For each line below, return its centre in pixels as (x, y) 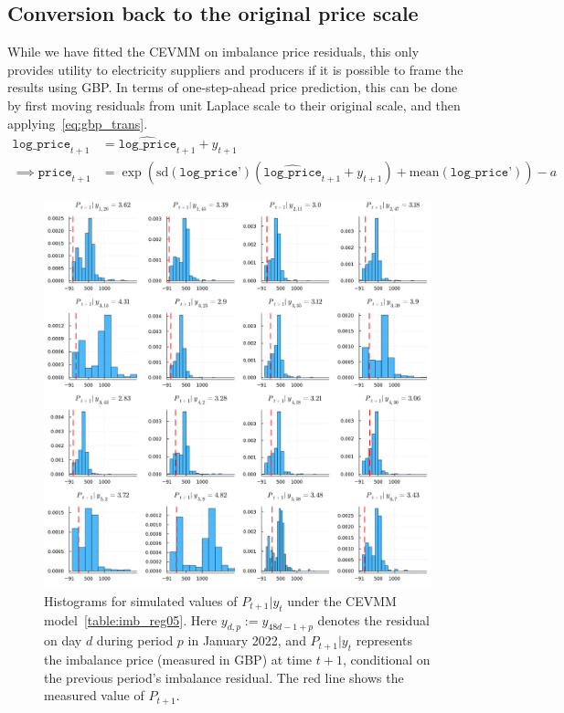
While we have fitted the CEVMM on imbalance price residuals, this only (213, 52)
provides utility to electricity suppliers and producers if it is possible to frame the (235, 69)
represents (384, 640)
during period (135, 640)
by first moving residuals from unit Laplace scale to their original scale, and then (234, 105)
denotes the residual (373, 619)
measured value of (94, 695)
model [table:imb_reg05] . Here (131, 619)
